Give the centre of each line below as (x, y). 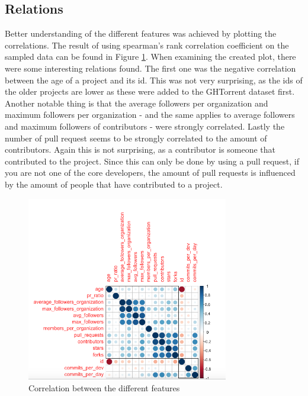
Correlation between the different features (104, 387)
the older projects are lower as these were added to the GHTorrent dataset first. (150, 91)
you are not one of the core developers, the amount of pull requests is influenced (150, 173)
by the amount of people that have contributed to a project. (114, 184)
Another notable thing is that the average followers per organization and (137, 103)
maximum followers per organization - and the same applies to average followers (150, 115)
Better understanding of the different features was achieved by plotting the (141, 33)
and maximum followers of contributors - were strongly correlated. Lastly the (145, 126)
